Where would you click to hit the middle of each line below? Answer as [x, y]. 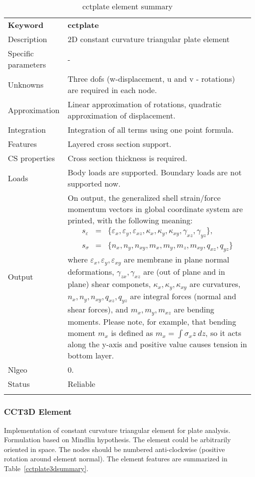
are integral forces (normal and [183, 296]
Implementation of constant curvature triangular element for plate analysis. [117, 430]
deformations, [91, 272]
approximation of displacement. [121, 115]
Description [27, 39]
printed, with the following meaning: [130, 220]
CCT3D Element [38, 412]
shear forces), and [98, 310]
